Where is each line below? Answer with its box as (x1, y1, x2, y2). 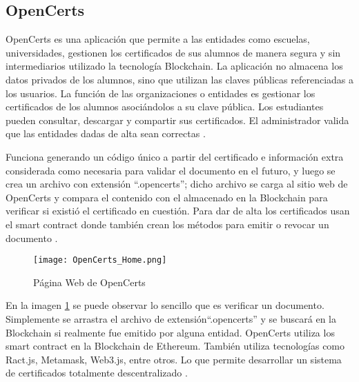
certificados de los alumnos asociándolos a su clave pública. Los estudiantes (6, 99, 324, 114)
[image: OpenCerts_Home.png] (33, 255, 167, 265)
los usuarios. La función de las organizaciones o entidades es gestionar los (6, 86, 316, 100)
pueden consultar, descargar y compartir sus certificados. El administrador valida (6, 112, 349, 127)
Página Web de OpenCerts (33, 274, 146, 289)
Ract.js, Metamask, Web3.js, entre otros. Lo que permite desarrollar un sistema (6, 352, 342, 366)
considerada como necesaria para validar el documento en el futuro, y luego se (6, 163, 336, 177)
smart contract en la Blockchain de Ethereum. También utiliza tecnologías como (6, 339, 345, 353)
